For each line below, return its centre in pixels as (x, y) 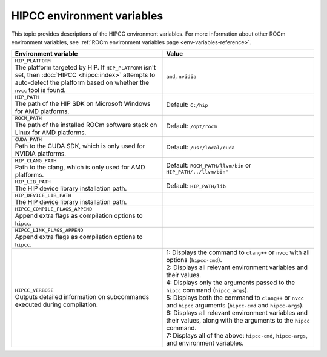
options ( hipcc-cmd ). (194, 260)
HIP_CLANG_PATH (36, 161)
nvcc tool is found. (40, 90)
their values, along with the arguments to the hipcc (238, 321)
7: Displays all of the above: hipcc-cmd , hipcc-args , (237, 336)
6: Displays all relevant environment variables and (237, 313)
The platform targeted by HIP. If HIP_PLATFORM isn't (85, 68)
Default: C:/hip (187, 105)
